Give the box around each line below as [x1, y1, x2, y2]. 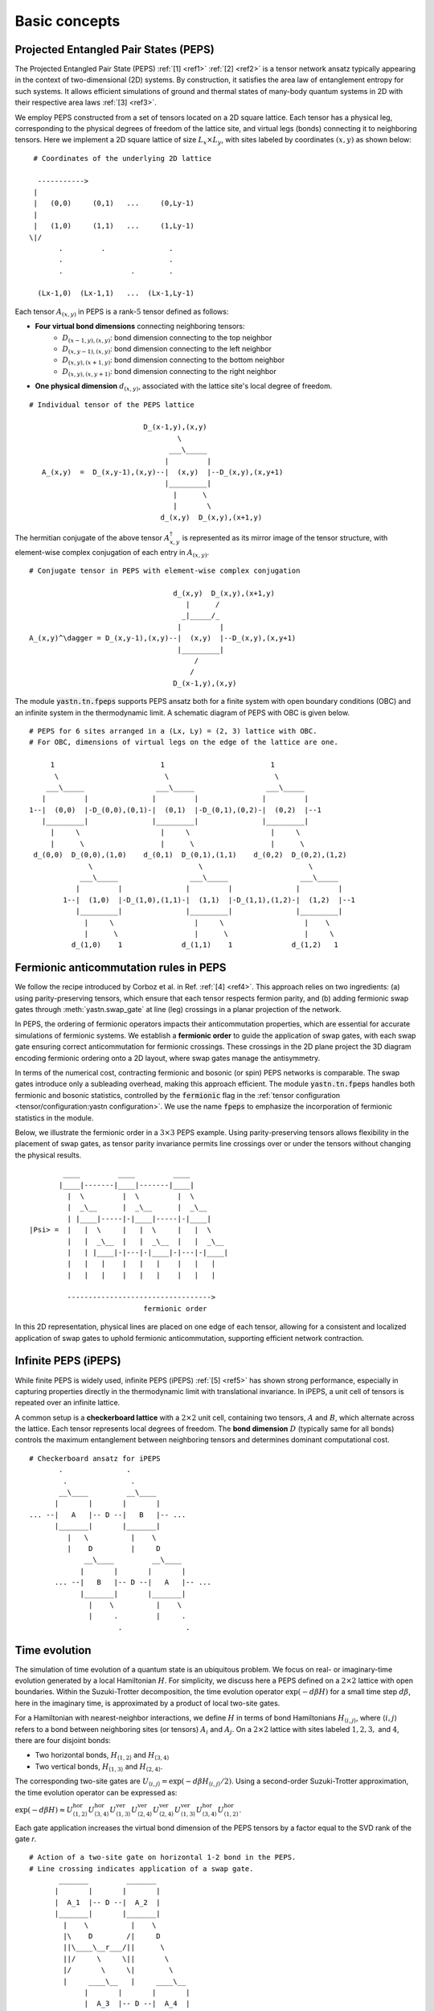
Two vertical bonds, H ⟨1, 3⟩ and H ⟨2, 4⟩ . [35, 1762, 163, 1773]
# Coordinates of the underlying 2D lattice [33, 154, 212, 162]
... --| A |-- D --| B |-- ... [29, 1510, 186, 1520]
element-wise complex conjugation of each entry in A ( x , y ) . [14, 547, 210, 559]
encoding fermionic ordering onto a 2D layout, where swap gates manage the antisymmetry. [14, 1053, 321, 1063]
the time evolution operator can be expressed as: [14, 1787, 178, 1797]
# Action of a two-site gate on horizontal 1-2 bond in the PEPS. [29, 1853, 297, 1862]
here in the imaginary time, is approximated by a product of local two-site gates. [14, 1698, 280, 1708]
